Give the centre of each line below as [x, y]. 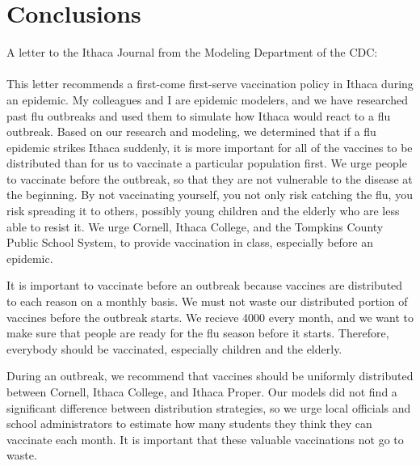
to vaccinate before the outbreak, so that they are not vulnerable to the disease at [210, 178]
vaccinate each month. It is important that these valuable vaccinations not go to [205, 439]
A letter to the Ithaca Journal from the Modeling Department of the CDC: [192, 52]
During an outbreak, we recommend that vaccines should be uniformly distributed [210, 376]
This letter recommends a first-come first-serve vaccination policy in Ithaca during [210, 84]
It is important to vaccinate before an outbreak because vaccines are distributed [205, 285]
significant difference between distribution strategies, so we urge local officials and [209, 407]
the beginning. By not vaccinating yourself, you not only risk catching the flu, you [210, 195]
